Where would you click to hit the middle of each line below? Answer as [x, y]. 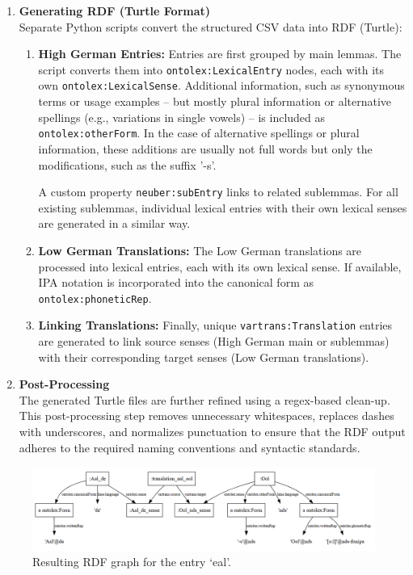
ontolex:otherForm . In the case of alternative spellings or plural [199, 133]
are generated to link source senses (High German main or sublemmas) [214, 341]
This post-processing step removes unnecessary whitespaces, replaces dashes [206, 416]
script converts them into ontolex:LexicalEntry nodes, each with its [211, 69]
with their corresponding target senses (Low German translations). [204, 357]
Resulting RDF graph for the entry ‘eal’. [132, 562]
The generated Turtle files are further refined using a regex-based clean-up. [204, 399]
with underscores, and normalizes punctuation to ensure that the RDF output [212, 432]
